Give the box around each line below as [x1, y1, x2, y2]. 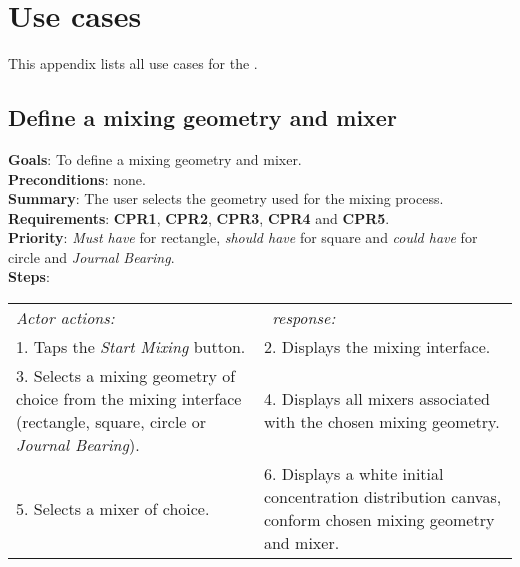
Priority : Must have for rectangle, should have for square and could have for [8, 227, 478, 248]
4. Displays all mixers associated [263, 387, 490, 411]
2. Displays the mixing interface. [263, 335, 491, 359]
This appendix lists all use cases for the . [8, 53, 258, 74]
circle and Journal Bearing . [8, 246, 175, 267]
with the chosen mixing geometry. [263, 410, 500, 434]
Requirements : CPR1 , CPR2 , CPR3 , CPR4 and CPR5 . [8, 207, 390, 228]
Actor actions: [16, 306, 115, 330]
